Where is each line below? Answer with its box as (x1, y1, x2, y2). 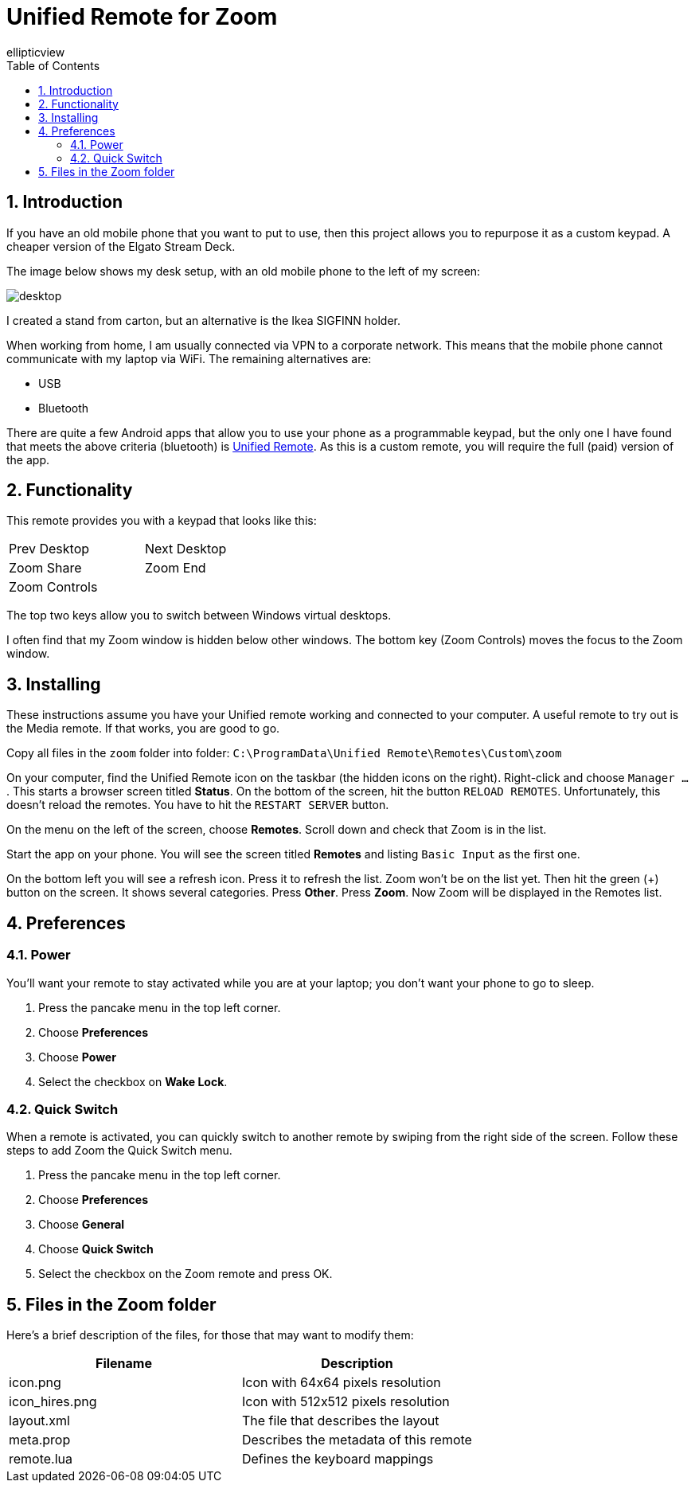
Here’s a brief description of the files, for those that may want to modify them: (6, 1328, 414, 1342)
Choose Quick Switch (38, 1242, 154, 1256)
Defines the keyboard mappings (241, 1451, 434, 1468)
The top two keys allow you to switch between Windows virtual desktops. (6, 608, 392, 623)
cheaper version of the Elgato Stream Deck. (6, 239, 236, 253)
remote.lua (9, 1451, 73, 1468)
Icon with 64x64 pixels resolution (241, 1374, 441, 1391)
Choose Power (38, 1049, 116, 1064)
